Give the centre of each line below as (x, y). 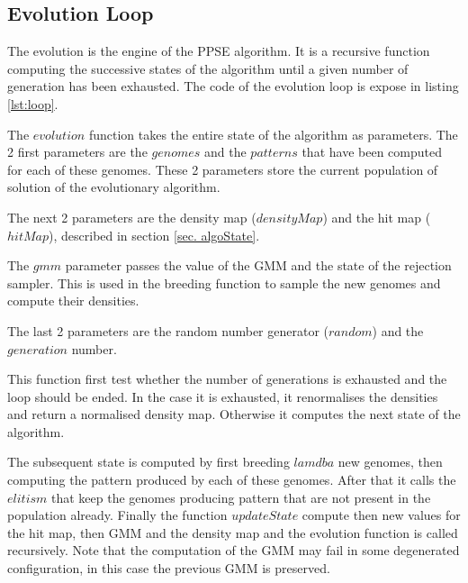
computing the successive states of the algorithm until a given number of (208, 68)
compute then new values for (381, 515)
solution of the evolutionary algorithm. (114, 187)
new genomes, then (390, 462)
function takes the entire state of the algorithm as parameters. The (273, 134)
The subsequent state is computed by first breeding (148, 462)
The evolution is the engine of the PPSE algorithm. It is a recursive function (219, 51)
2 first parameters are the (77, 152)
